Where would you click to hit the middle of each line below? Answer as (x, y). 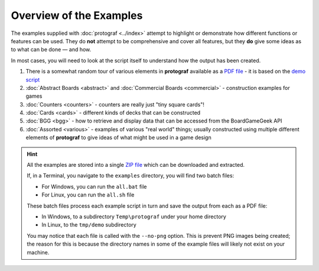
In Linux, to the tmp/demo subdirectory (89, 225)
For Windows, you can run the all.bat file (94, 186)
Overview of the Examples (77, 15)
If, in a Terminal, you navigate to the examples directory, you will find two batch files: (131, 176)
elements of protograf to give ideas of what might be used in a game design (119, 138)
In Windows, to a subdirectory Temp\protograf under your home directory (134, 217)
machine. (38, 252)
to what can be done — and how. (51, 50)
